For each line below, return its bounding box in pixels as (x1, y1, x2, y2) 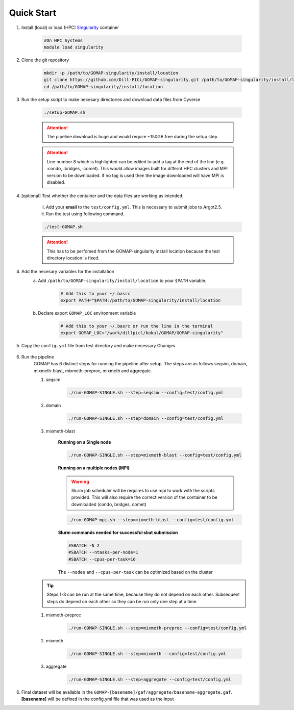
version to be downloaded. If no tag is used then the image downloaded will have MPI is (47, 172, 224, 178)
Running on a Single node (58, 439, 111, 445)
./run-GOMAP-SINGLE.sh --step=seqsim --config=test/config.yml (68, 390, 224, 395)
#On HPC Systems (44, 37, 83, 43)
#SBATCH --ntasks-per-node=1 (68, 550, 139, 555)
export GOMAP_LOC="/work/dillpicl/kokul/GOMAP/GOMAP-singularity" (60, 330, 223, 336)
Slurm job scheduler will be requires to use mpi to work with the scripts (71, 488, 215, 494)
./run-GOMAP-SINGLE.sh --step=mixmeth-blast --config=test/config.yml (68, 453, 242, 458)
